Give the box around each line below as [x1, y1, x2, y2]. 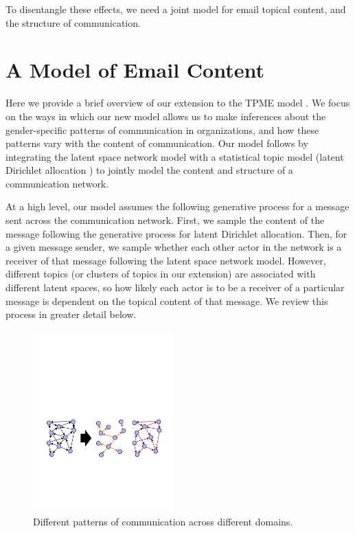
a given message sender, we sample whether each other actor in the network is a [5, 240, 342, 254]
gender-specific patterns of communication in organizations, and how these [5, 122, 319, 137]
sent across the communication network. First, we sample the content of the [5, 213, 325, 227]
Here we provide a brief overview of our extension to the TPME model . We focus [5, 95, 350, 110]
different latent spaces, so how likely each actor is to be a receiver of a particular [5, 280, 345, 295]
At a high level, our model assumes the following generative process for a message [5, 199, 350, 214]
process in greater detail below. [5, 307, 137, 321]
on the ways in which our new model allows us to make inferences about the [5, 109, 326, 123]
